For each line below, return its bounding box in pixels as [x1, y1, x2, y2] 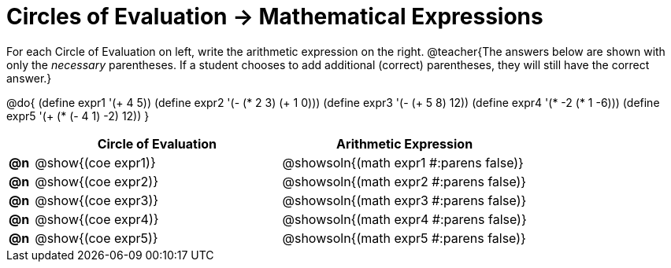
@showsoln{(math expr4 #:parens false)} [282, 211, 527, 227]
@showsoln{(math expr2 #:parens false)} [282, 173, 527, 189]
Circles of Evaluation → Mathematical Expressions [6, 3, 543, 30]
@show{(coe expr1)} [35, 154, 156, 171]
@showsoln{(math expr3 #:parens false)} [282, 192, 527, 208]
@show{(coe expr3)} [35, 192, 159, 208]
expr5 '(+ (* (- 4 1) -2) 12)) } [6, 108, 150, 123]
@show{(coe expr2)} [35, 173, 158, 189]
